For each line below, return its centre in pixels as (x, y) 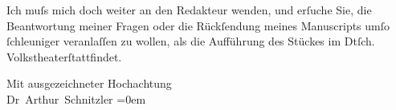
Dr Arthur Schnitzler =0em (76, 98)
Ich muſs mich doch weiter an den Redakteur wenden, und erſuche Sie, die (189, 10)
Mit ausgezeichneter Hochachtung (89, 83)
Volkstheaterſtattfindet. (64, 56)
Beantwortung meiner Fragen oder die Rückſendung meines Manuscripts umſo (198, 25)
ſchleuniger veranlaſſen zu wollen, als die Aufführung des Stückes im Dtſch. (191, 41)
